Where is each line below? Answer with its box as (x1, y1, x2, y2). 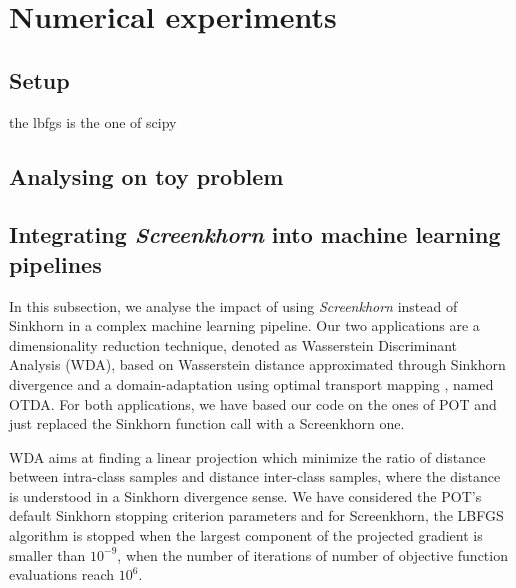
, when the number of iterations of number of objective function (117, 544, 508, 565)
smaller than (9, 544, 86, 565)
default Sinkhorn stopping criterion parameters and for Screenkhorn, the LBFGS (9, 505, 504, 526)
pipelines (9, 248, 102, 279)
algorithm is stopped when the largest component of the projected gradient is (9, 525, 483, 546)
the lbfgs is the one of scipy (9, 111, 177, 132)
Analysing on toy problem (9, 160, 284, 191)
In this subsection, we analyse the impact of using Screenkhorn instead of (9, 295, 458, 316)
